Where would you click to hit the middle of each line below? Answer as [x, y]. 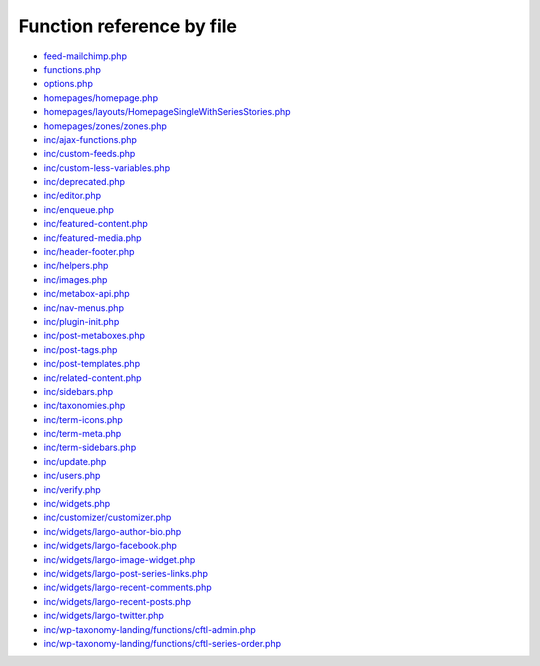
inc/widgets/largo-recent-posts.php [117, 601]
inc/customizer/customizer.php [107, 517]
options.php [68, 84]
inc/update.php [75, 461]
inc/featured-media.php [92, 237]
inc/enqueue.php [79, 209]
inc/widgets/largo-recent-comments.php [127, 587]
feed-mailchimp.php [85, 56]
